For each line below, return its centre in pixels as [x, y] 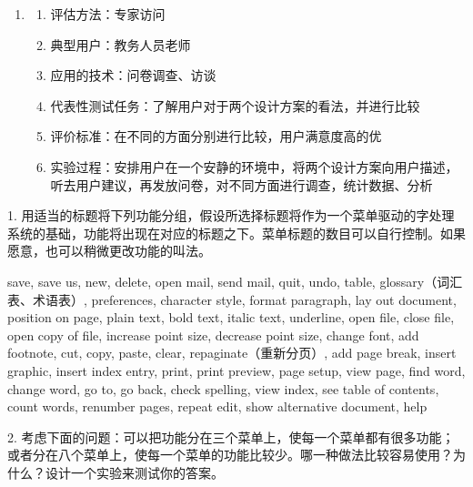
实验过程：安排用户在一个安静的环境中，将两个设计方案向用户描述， [254, 166]
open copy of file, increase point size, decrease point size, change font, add [213, 335]
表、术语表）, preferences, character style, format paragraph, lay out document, [232, 299]
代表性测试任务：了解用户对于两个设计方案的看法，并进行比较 [235, 105]
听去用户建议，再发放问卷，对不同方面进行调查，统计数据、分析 [242, 184]
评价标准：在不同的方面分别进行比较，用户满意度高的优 [216, 136]
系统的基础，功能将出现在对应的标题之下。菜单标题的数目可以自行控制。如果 [236, 233]
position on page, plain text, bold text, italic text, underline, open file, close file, [231, 317]
